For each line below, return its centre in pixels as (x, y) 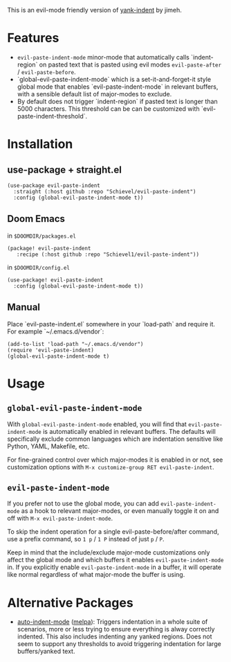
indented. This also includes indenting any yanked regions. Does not (114, 636)
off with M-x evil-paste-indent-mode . (60, 519)
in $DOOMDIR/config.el (39, 267)
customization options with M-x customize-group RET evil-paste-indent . (111, 467)
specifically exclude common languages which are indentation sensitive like (115, 439)
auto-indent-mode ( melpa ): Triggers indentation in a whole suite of (112, 622)
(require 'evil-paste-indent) (51, 350)
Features (33, 38)
